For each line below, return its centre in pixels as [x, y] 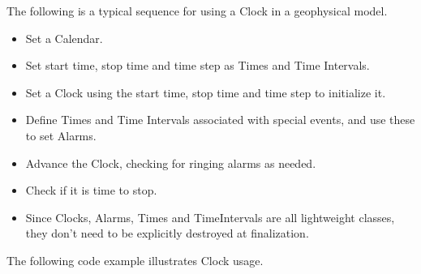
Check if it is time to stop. [91, 190]
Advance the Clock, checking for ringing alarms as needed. [171, 163]
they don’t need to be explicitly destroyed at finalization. [167, 233]
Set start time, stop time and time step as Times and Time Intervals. [198, 65]
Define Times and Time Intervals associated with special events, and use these [220, 120]
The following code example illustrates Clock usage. [135, 260]
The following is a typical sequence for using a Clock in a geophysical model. [197, 11]
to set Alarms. [61, 135]
